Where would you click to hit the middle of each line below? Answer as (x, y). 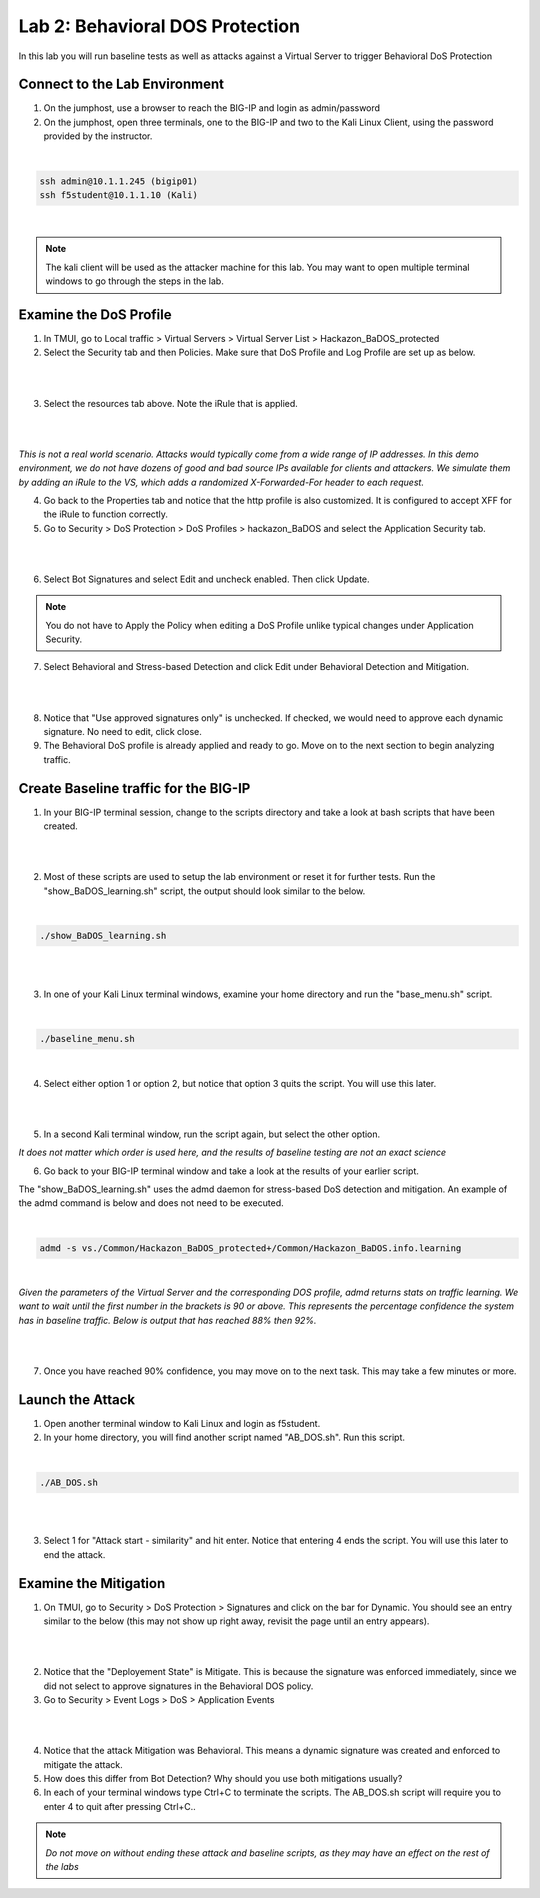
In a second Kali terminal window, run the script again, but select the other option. (212, 1134)
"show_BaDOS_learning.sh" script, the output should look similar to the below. (204, 891)
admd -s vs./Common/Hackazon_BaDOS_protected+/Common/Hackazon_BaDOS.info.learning (250, 1248)
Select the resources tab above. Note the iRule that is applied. (171, 403)
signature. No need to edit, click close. (122, 732)
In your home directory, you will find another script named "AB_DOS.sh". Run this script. (224, 1437)
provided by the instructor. (98, 136)
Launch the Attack (77, 1399)
